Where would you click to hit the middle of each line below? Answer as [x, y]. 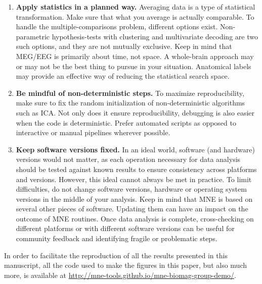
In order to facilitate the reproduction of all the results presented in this [116, 255]
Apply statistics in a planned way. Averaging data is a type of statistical [136, 7]
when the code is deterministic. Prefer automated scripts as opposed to [126, 122]
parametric [33, 36]
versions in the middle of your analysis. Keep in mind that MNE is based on [134, 198]
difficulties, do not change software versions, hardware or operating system [131, 189]
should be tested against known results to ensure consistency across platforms [136, 169]
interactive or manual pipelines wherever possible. [93, 132]
